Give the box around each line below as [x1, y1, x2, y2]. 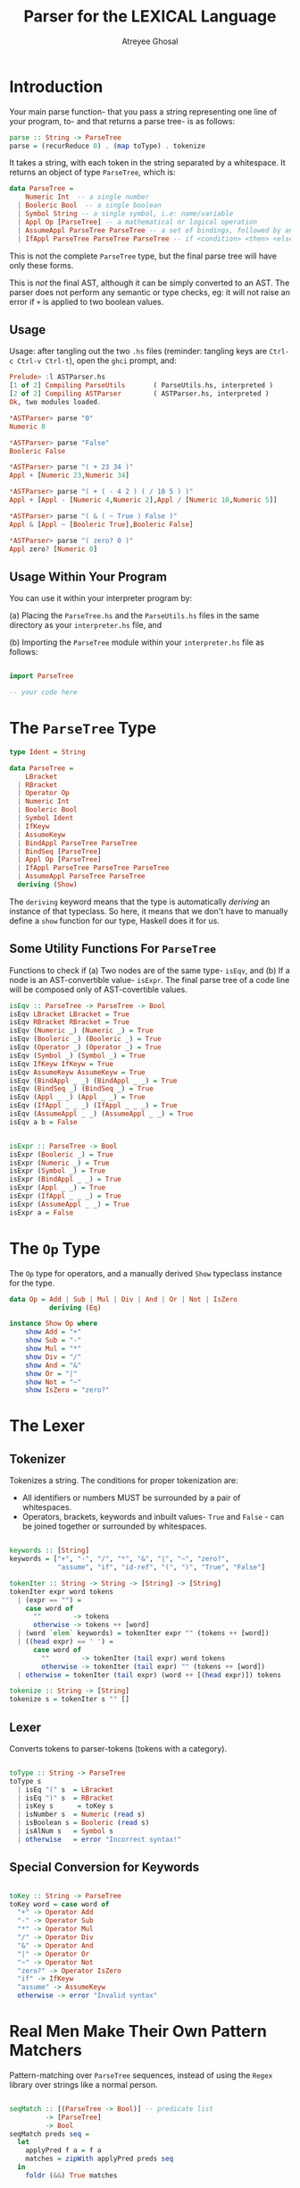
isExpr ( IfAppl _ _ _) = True [9, 1192, 122, 1200]
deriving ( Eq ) [48, 1303, 102, 1312]
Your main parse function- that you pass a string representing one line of [9, 106, 278, 117]
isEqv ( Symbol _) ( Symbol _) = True [9, 1051, 146, 1060]
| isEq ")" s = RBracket [17, 1794, 114, 1802]
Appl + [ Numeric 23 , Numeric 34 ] [9, 471, 129, 480]
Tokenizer [9, 1451, 66, 1466]
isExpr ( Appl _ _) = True [9, 1183, 105, 1192]
